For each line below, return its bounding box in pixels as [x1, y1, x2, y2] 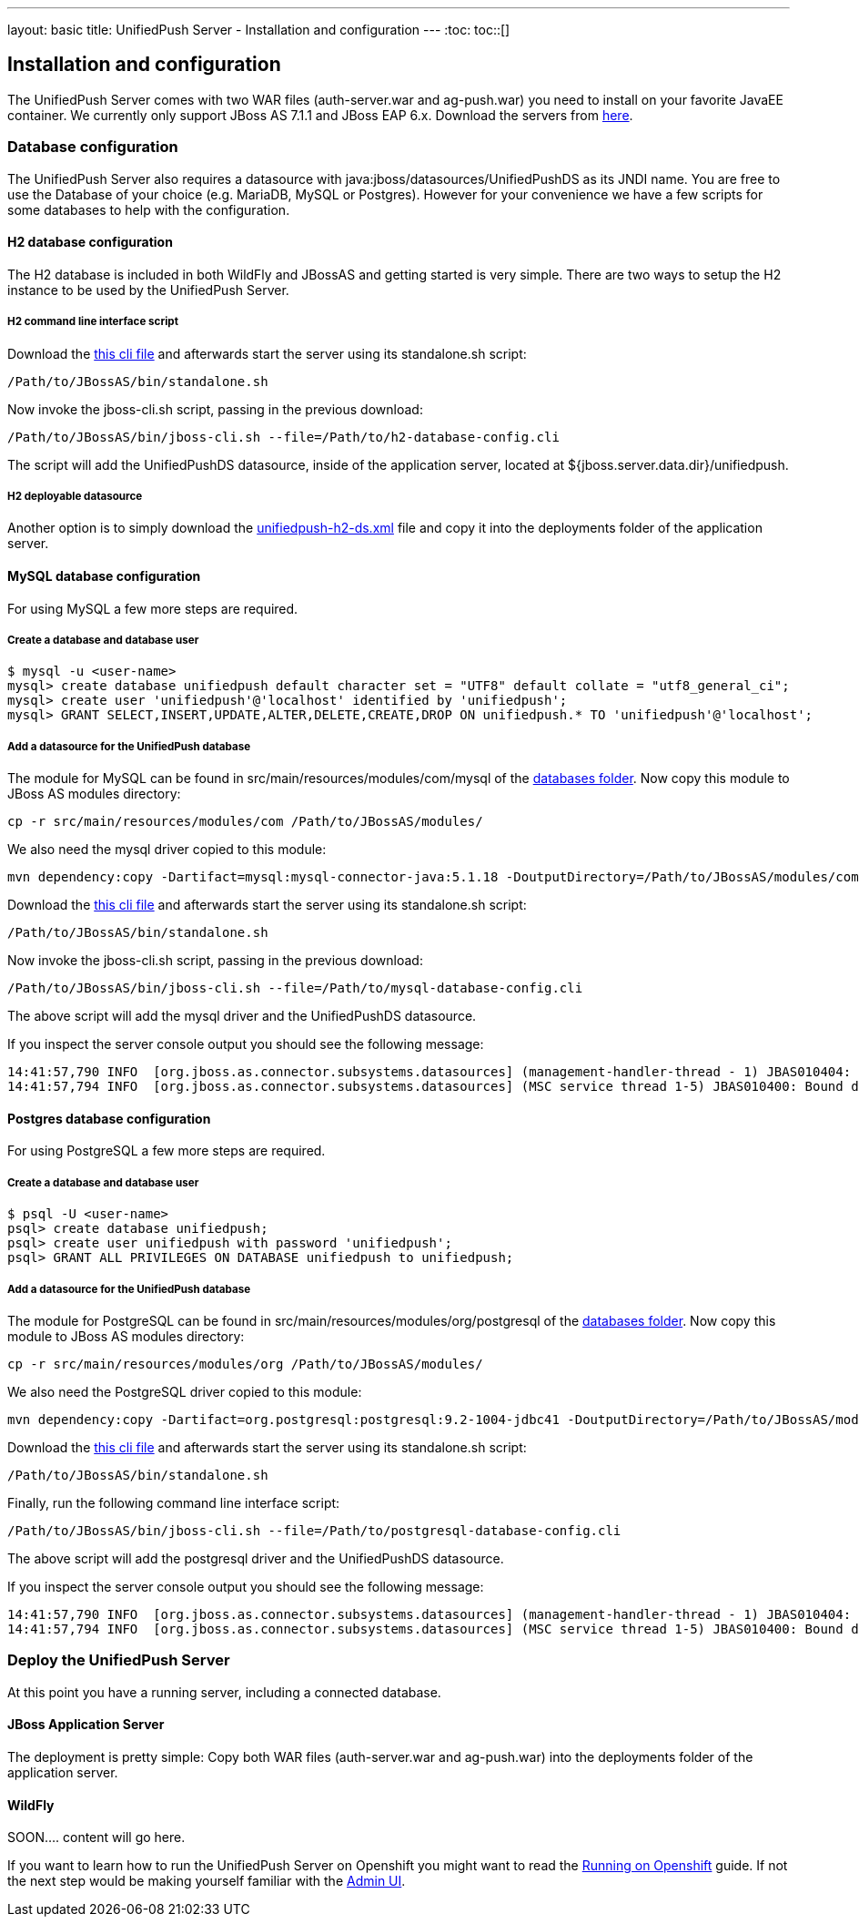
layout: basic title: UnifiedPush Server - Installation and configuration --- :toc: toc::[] [7, 22, 510, 37]
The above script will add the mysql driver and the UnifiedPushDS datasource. [7, 1008, 477, 1024]
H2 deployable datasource [7, 489, 143, 503]
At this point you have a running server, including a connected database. [7, 1684, 441, 1700]
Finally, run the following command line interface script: [7, 1494, 340, 1511]
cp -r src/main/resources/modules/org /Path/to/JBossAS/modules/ [7, 1356, 483, 1371]
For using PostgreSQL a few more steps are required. [7, 1143, 326, 1159]
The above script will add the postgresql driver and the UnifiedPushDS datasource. [7, 1550, 504, 1566]
